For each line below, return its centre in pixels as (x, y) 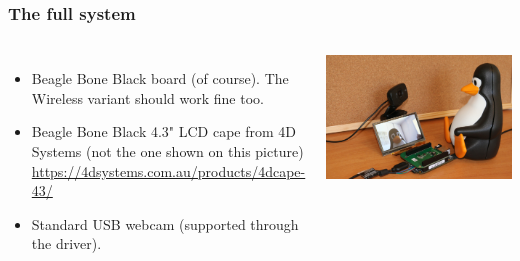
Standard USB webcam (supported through (165, 223)
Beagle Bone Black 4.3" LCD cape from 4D (164, 131)
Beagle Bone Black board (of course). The (160, 78)
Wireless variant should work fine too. (147, 97)
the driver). (66, 243)
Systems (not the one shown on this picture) (167, 151)
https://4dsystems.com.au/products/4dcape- (168, 170)
